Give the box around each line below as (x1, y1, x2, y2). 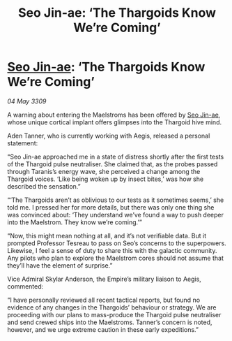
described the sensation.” (7, 182, 82, 190)
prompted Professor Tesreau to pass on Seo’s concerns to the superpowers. (7, 239, 226, 247)
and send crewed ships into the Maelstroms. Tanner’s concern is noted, (7, 318, 212, 326)
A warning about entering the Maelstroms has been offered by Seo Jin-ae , (7, 110, 221, 119)
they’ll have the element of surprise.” (7, 261, 113, 270)
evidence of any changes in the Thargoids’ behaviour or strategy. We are (7, 303, 217, 312)
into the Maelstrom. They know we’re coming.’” (7, 218, 143, 226)
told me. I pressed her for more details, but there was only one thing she (7, 203, 215, 211)
